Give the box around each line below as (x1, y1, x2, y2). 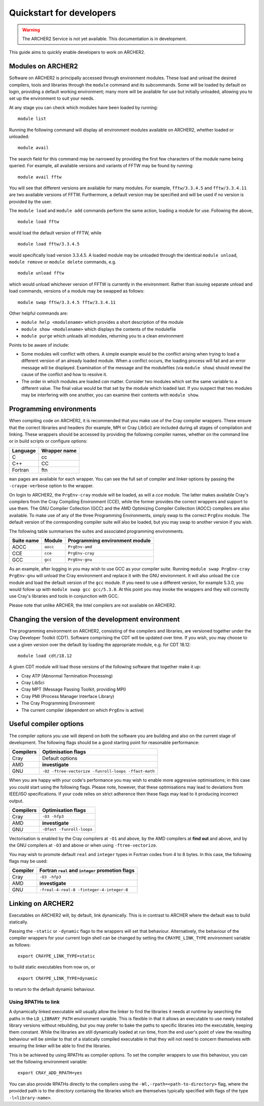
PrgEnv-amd (67, 544, 92, 550)
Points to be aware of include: (9, 342, 69, 348)
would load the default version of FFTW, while (9, 230, 102, 236)
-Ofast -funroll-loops (42, 827, 93, 832)
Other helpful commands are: (9, 311, 68, 316)
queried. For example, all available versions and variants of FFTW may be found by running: (9, 163, 194, 169)
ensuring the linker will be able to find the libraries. (9, 1043, 111, 1049)
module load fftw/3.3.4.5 (18, 241, 80, 247)
